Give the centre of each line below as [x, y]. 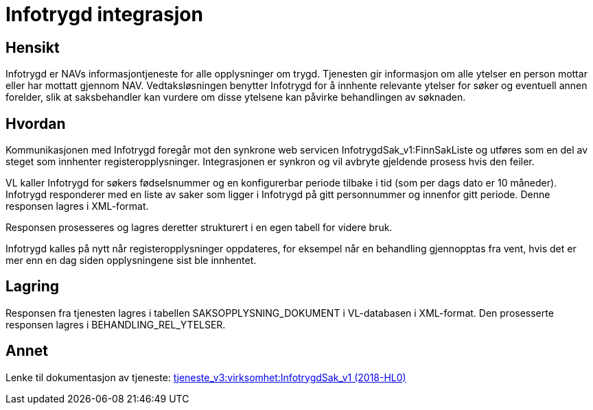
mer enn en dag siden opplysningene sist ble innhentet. [131, 261]
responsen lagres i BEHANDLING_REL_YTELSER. [116, 324]
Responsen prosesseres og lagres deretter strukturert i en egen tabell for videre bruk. [199, 228]
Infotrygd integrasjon [104, 14]
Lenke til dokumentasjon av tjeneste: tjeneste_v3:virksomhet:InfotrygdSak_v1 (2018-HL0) [206, 377]
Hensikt [33, 47]
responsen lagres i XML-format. [77, 206]
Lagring [33, 287]
